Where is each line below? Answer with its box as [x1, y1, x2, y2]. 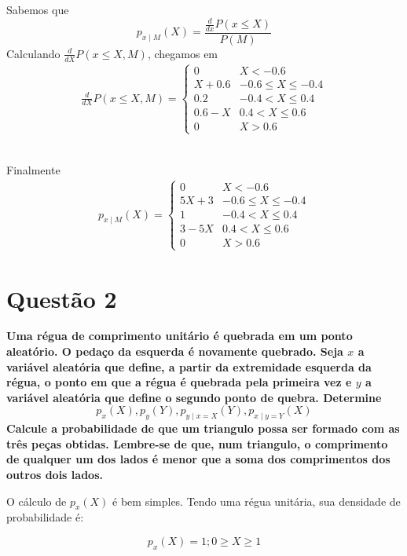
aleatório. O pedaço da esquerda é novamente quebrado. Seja [6, 343, 343, 360]
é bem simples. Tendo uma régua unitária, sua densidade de [112, 492, 401, 509]
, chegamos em [147, 45, 218, 61]
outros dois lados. [6, 466, 103, 482]
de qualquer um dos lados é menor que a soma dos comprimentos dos [6, 451, 390, 467]
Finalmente [6, 162, 60, 178]
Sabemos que [6, 2, 69, 17]
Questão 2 [6, 282, 117, 314]
